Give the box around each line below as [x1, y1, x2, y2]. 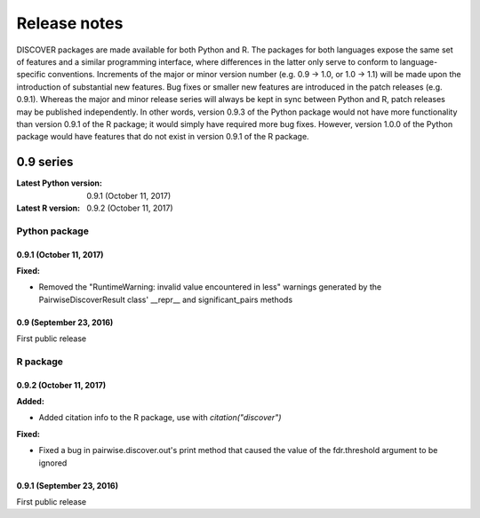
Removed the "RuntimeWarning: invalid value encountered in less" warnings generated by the [38, 282, 382, 292]
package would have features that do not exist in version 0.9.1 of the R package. [16, 131, 310, 142]
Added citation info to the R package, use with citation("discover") [38, 412, 282, 423]
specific [16, 69, 46, 80]
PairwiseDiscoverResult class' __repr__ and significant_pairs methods [38, 294, 293, 305]
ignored [38, 458, 68, 468]
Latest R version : [16, 203, 80, 213]
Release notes [16, 13, 124, 33]
